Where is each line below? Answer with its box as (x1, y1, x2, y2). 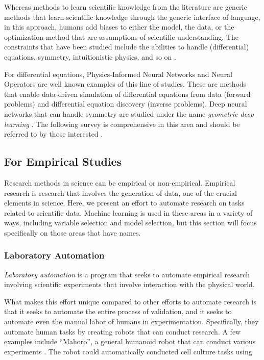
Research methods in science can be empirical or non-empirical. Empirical (4, 177, 235, 188)
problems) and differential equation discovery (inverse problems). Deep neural (4, 98, 247, 109)
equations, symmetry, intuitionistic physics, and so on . (4, 51, 176, 62)
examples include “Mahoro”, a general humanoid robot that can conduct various (4, 336, 256, 347)
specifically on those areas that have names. (4, 227, 141, 238)
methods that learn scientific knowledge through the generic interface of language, (4, 11, 260, 22)
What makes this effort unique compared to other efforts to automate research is (4, 296, 257, 306)
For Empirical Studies (4, 153, 122, 169)
